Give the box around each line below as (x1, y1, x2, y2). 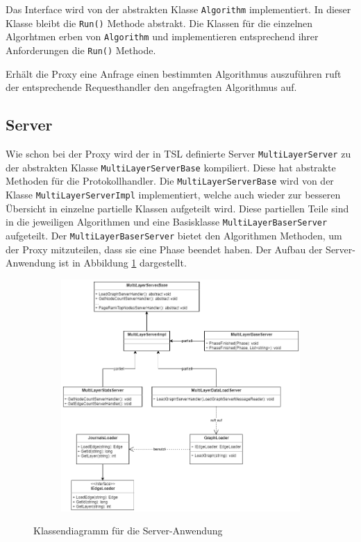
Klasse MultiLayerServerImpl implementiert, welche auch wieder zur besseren (6, 187, 341, 201)
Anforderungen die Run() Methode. (6, 42, 156, 57)
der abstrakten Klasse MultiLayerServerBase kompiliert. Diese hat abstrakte (6, 160, 336, 174)
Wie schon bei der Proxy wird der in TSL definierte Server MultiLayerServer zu (6, 146, 351, 161)
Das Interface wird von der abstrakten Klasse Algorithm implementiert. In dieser (6, 2, 351, 16)
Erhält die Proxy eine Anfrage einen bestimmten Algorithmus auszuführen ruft (6, 66, 342, 81)
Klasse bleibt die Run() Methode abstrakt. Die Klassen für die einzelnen (6, 15, 313, 30)
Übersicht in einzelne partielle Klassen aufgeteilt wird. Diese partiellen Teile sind (6, 201, 349, 215)
